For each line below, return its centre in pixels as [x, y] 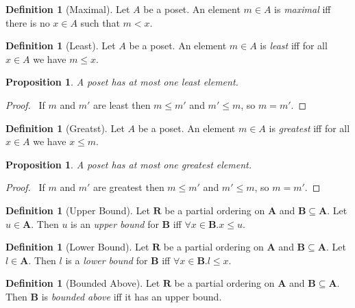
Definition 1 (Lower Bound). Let [77, 247]
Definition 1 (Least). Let [61, 46]
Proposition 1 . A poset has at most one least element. [122, 82]
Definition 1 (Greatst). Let [65, 128]
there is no [28, 22]
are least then [122, 104]
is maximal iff [303, 9]
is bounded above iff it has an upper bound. [132, 296]
